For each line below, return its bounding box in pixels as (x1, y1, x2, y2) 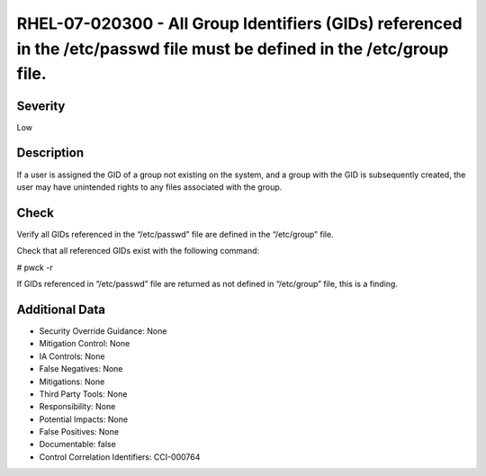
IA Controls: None (39, 351, 105, 362)
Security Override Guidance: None (39, 325, 167, 337)
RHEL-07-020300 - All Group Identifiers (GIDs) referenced (16, 13, 463, 33)
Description (16, 145, 85, 161)
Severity (16, 98, 66, 113)
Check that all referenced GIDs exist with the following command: (16, 246, 260, 256)
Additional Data (16, 301, 105, 317)
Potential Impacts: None (39, 414, 129, 425)
